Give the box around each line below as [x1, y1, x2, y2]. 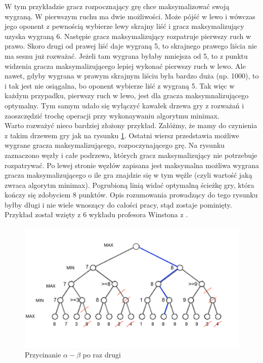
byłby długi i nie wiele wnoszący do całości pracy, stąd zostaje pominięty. [5, 199, 232, 210]
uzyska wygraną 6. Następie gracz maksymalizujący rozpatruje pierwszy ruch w [5, 30, 251, 41]
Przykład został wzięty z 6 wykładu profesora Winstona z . [5, 209, 188, 220]
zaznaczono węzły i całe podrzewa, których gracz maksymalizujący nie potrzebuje [5, 149, 257, 160]
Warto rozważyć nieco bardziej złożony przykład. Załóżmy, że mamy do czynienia [5, 120, 257, 131]
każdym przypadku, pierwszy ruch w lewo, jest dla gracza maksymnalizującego [5, 90, 249, 101]
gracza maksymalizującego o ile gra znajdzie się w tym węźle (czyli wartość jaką [5, 170, 252, 180]
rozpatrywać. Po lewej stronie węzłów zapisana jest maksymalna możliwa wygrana [5, 159, 259, 170]
